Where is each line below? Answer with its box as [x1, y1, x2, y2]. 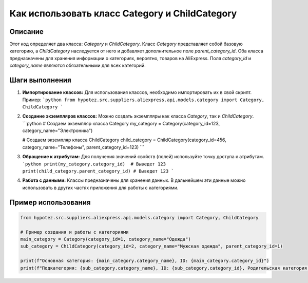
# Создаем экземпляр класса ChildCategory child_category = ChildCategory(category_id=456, [22, 137, 227, 143]
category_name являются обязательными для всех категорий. [9, 62, 146, 69]
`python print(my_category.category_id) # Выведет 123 [22, 161, 166, 167]
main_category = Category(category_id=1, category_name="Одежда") [20, 236, 191, 242]
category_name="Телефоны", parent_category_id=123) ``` [22, 144, 145, 150]
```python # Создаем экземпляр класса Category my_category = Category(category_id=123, [22, 120, 220, 126]
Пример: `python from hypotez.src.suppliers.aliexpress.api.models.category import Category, [22, 97, 264, 103]
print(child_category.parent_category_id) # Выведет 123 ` [22, 168, 175, 174]
